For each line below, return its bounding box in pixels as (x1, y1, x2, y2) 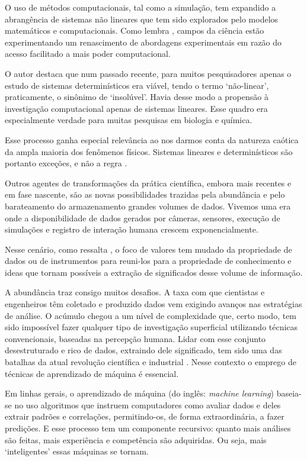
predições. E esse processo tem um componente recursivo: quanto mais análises (5, 422, 291, 434)
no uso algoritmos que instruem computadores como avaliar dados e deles (14, 398, 281, 411)
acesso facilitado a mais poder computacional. (5, 47, 171, 60)
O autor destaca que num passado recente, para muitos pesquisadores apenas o (5, 67, 292, 79)
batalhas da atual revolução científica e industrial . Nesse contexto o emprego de (5, 356, 296, 368)
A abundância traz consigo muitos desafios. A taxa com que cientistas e (5, 286, 265, 298)
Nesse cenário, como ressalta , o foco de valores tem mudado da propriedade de (5, 243, 292, 255)
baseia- (276, 387, 302, 399)
